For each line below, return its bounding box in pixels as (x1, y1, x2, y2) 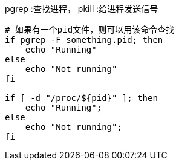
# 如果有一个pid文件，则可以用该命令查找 (5, 25, 175, 34)
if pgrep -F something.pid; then (5, 35, 163, 45)
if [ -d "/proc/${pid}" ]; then (5, 93, 158, 103)
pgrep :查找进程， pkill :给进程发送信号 (5, 4, 158, 14)
